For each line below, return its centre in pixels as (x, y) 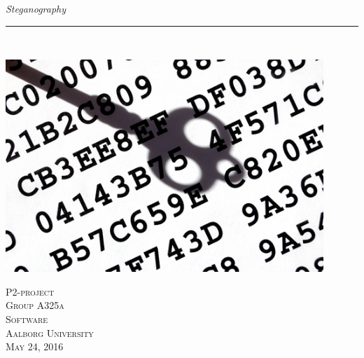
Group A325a (35, 305)
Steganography (36, 8)
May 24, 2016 (35, 346)
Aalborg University (50, 332)
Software (27, 318)
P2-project (30, 291)
